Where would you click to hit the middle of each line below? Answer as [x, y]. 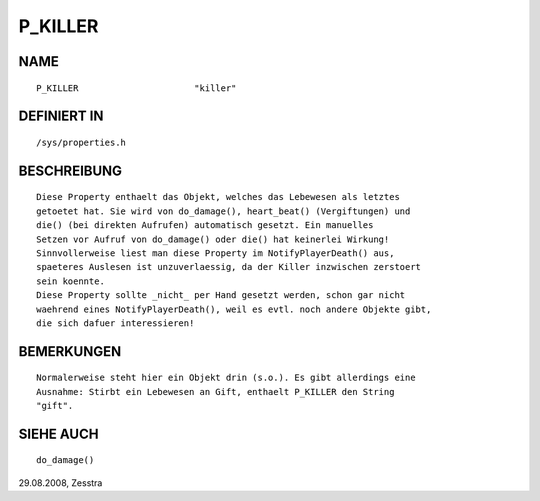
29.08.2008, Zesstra [60, 482]
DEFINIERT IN [61, 116]
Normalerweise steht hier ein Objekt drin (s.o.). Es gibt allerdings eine [226, 378]
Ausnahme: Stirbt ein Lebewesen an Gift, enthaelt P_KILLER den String [215, 391]
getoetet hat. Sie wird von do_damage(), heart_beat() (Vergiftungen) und [223, 211]
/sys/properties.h [81, 142]
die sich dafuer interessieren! [115, 323]
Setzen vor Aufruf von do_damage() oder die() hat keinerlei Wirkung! [213, 239]
